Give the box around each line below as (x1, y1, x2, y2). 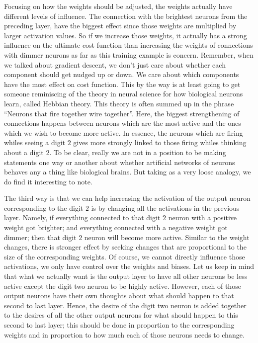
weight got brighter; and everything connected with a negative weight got (4, 222, 228, 233)
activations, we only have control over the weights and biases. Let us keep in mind (4, 261, 255, 271)
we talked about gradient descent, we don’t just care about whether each (4, 59, 226, 70)
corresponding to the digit (4, 202, 84, 213)
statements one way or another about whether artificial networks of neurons (4, 157, 235, 167)
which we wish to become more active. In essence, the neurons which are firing (4, 127, 243, 138)
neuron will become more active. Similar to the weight (84, 232, 250, 242)
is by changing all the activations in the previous (91, 202, 240, 213)
